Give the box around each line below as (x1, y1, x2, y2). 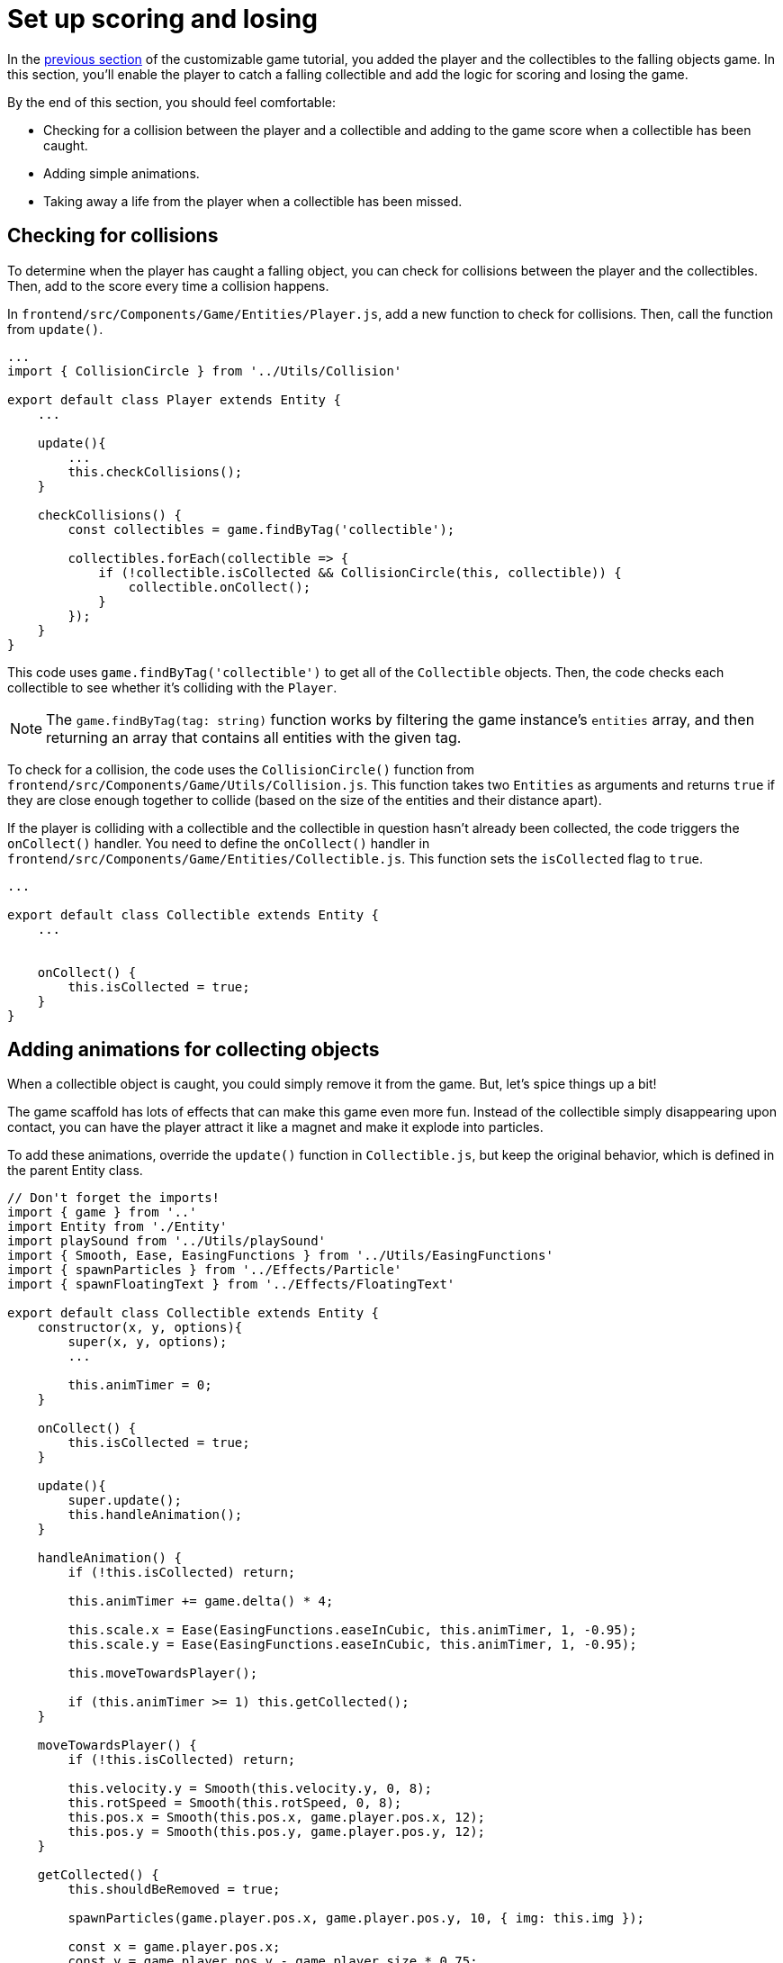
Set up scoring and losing (7, 4, 318, 34)
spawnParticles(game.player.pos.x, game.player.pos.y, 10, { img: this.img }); (67, 1911, 645, 1926)
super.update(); (67, 1493, 182, 1508)
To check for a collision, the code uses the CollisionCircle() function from (7, 761, 475, 777)
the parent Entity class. (7, 1162, 143, 1179)
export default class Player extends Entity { (7, 392, 341, 407)
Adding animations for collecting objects (7, 1038, 380, 1062)
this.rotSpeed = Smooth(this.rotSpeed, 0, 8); (67, 1796, 402, 1811)
